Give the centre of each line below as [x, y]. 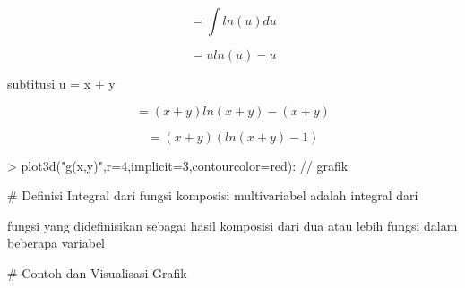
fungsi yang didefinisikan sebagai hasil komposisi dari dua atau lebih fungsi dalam [232, 225]
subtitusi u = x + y [61, 83]
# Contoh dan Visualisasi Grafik [97, 272]
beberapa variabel [56, 243]
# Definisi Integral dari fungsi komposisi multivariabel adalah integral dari [213, 195]
